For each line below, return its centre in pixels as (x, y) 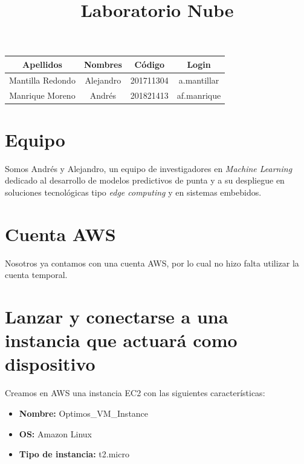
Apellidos (42, 64)
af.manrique (199, 95)
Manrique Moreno (42, 95)
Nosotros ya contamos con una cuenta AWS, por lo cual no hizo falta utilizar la (152, 263)
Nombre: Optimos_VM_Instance (84, 413)
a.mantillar (199, 80)
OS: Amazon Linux (56, 433)
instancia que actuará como (121, 340)
